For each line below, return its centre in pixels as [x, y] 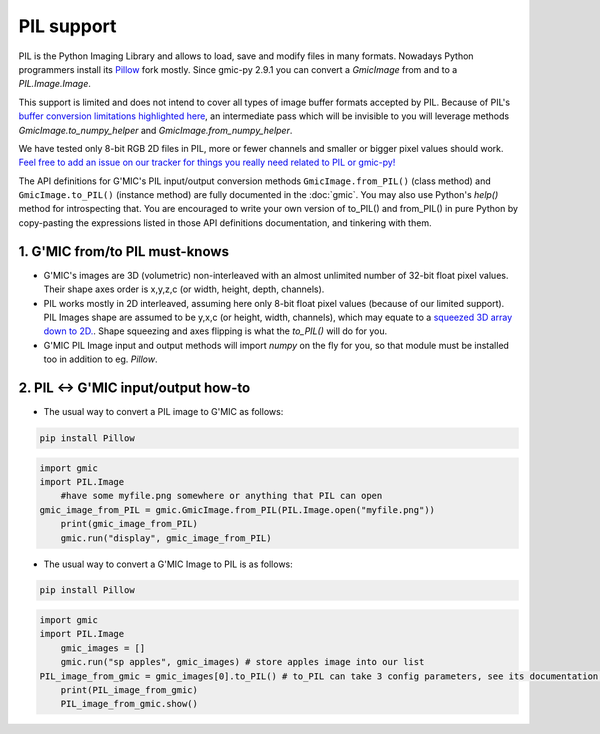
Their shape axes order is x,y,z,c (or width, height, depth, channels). [184, 289]
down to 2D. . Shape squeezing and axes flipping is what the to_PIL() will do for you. [215, 331]
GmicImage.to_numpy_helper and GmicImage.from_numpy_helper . [155, 130]
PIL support [67, 26]
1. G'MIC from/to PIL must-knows [124, 251]
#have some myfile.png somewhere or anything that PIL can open [221, 496]
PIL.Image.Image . [55, 84]
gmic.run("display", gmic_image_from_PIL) [166, 538]
